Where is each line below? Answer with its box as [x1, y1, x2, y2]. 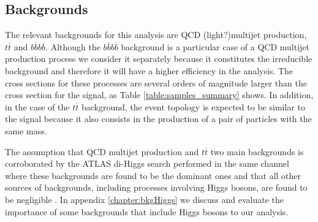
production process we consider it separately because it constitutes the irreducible [5, 52, 312, 65]
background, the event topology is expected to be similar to [81, 100, 305, 113]
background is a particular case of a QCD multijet [121, 40, 310, 53]
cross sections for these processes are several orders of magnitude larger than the [5, 76, 307, 89]
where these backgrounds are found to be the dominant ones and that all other [5, 169, 301, 182]
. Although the [45, 40, 100, 53]
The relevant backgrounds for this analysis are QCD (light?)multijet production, [5, 28, 307, 41]
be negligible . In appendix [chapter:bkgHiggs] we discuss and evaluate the [5, 193, 284, 205]
